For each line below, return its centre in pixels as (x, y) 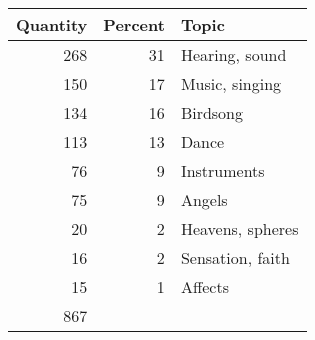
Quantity (52, 24)
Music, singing (231, 83)
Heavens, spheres (239, 228)
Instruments (222, 170)
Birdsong (212, 112)
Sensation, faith (235, 257)
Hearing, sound (233, 54)
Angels (204, 199)
